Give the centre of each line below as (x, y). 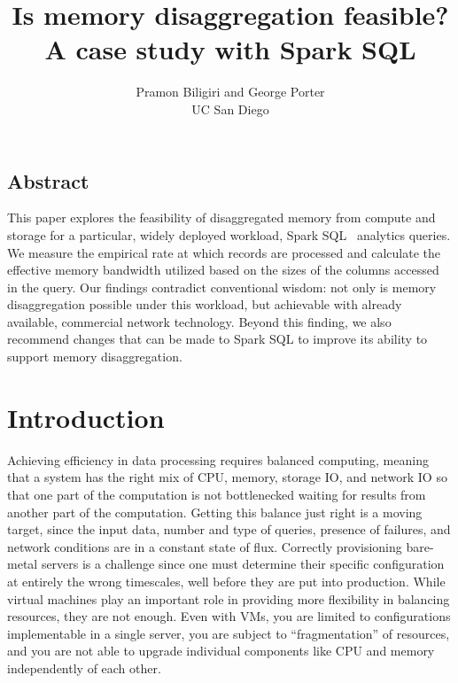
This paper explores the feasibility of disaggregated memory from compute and (221, 217)
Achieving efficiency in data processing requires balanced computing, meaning (218, 459)
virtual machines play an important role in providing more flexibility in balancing (229, 598)
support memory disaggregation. (95, 357)
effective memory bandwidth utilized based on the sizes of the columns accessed (223, 270)
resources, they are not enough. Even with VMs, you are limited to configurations (229, 616)
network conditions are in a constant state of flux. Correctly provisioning (205, 546)
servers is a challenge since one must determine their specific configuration (243, 564)
